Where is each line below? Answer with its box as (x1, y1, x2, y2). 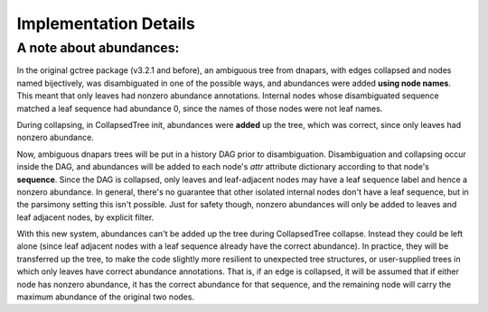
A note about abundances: (16, 40, 180, 56)
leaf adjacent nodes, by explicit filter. (16, 212, 155, 223)
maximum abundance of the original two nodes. (16, 291, 194, 302)
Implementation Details (16, 14, 196, 33)
